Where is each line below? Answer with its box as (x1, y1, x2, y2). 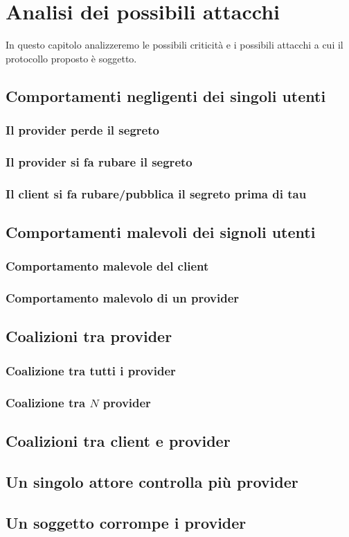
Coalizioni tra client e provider (6, 429, 231, 451)
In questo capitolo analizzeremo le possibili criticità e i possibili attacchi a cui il (6, 37, 343, 52)
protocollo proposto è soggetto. (6, 51, 137, 65)
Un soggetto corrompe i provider (6, 511, 247, 533)
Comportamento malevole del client (6, 257, 209, 275)
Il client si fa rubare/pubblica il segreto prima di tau (6, 185, 307, 202)
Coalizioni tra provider (6, 325, 172, 347)
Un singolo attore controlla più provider (6, 470, 298, 492)
